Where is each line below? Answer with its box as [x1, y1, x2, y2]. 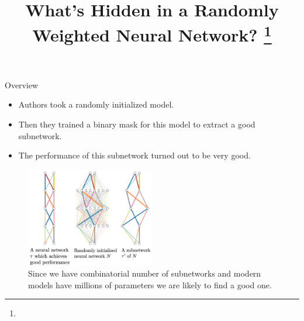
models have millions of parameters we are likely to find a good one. [28, 278, 272, 291]
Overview [5, 78, 39, 91]
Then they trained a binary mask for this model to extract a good [18, 118, 255, 130]
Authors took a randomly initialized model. [18, 98, 174, 111]
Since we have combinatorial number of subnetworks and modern [28, 267, 261, 279]
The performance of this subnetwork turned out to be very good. [18, 149, 251, 161]
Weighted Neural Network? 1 [32, 20, 272, 47]
